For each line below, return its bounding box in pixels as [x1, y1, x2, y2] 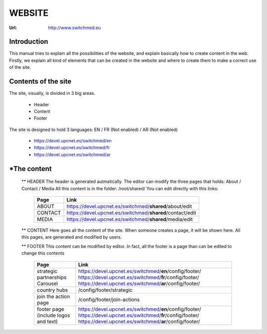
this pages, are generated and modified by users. [21, 234, 122, 240]
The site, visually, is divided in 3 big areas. [9, 90, 95, 96]
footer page [37, 305, 64, 312]
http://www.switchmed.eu [48, 25, 101, 31]
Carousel [37, 280, 58, 287]
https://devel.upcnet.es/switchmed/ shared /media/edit [66, 216, 193, 223]
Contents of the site [9, 77, 72, 86]
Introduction [9, 38, 48, 46]
